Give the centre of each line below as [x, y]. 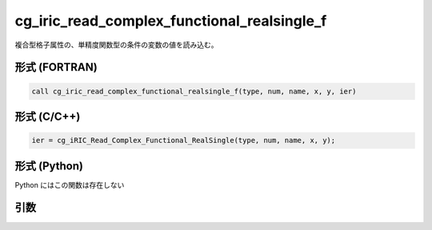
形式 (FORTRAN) [56, 67]
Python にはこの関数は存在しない [70, 184]
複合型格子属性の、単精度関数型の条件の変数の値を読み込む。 [116, 45]
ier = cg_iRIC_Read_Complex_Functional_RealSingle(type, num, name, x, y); [184, 141]
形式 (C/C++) [48, 116]
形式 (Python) [49, 166]
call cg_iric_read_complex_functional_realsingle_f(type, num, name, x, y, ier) [194, 91]
